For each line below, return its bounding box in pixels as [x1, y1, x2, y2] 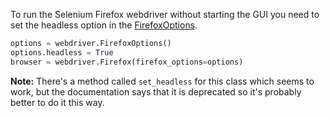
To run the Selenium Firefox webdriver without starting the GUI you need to [10, 9, 320, 20]
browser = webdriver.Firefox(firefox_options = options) [10, 57, 244, 67]
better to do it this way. [10, 96, 105, 108]
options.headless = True [10, 47, 114, 58]
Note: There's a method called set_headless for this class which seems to [10, 75, 315, 87]
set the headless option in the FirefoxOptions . [10, 19, 198, 31]
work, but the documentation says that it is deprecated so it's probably [10, 85, 302, 98]
